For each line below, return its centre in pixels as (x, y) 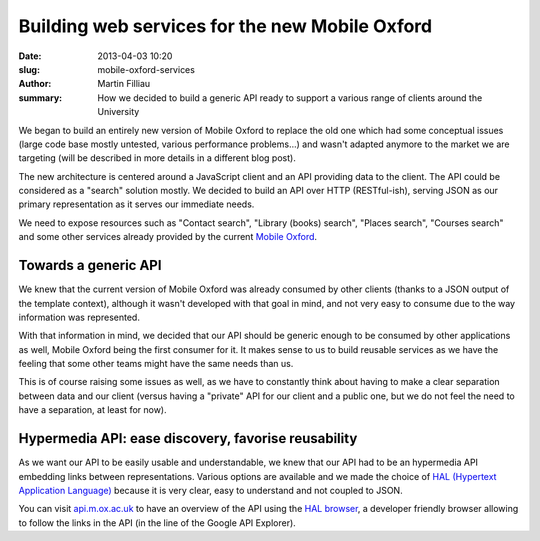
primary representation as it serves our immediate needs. (136, 204)
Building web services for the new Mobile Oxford (225, 26)
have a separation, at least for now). (92, 410)
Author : (35, 84)
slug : (29, 69)
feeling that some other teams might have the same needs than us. (156, 364)
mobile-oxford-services (146, 69)
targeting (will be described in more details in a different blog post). (157, 158)
